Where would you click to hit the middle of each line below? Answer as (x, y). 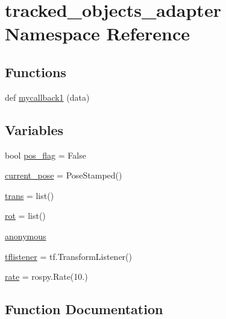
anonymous (26, 235)
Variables (34, 129)
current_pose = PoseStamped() (64, 175)
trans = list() (30, 195)
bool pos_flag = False (46, 155)
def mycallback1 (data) (47, 97)
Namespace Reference (97, 33)
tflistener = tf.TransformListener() (69, 256)
